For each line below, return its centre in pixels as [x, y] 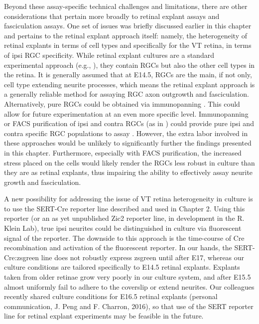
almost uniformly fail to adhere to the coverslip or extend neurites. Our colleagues [129, 286]
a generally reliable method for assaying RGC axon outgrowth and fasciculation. [127, 94]
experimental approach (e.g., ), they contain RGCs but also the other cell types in [129, 65]
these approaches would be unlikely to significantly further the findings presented [128, 143]
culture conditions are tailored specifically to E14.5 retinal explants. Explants [122, 267]
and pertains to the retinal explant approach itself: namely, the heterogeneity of [126, 35]
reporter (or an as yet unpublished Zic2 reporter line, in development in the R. [124, 218]
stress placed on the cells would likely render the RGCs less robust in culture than [129, 162]
